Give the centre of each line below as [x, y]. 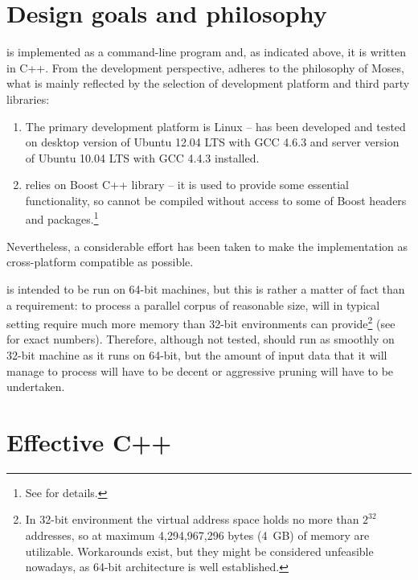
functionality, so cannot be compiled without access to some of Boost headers [216, 200]
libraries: [28, 99]
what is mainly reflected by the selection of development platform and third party [208, 83]
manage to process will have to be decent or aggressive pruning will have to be [200, 370]
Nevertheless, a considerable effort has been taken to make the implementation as [207, 246]
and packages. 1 [62, 218]
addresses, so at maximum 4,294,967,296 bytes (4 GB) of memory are [197, 535]
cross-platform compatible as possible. [100, 262]
